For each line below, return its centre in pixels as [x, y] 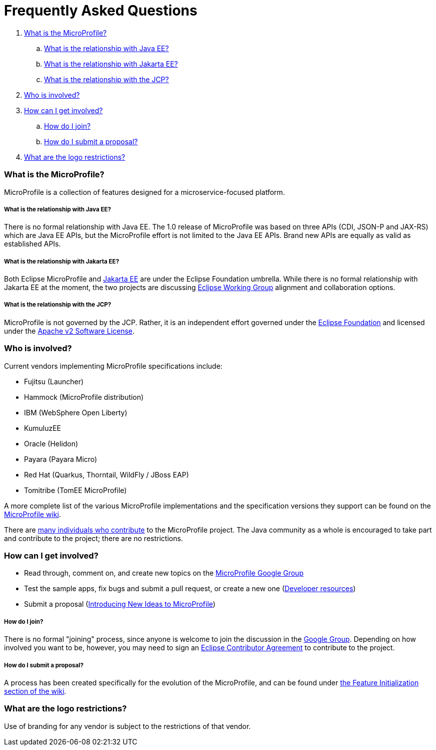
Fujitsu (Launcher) [54, 381]
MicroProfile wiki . [32, 514]
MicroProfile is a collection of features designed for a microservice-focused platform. [144, 192]
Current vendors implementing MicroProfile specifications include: [113, 366]
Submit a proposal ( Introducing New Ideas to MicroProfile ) [120, 604]
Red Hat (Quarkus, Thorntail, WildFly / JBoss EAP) [106, 474]
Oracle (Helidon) [51, 443]
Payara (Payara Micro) [61, 459]
